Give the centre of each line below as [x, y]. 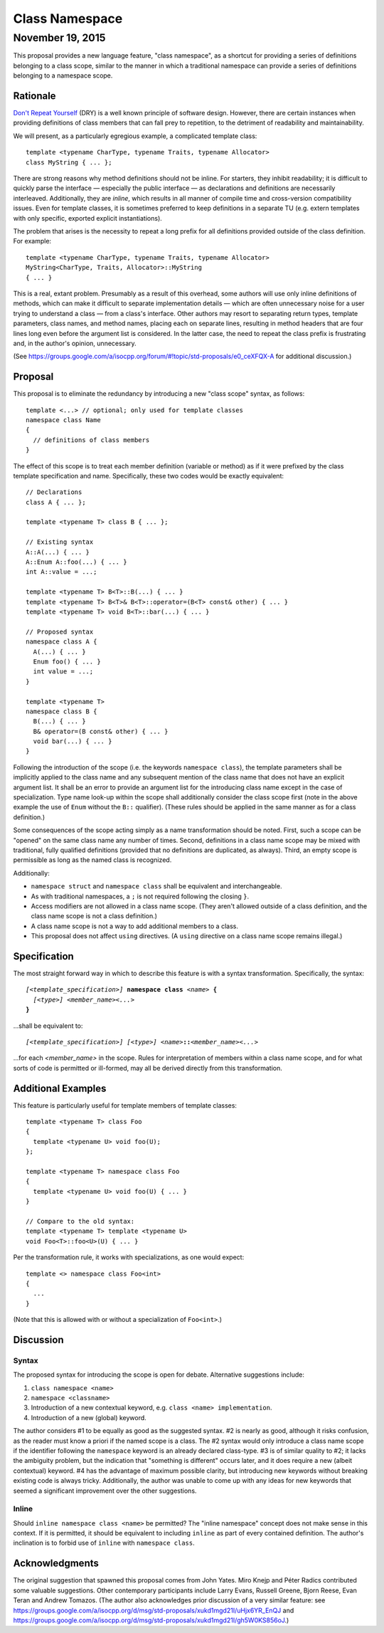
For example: [32, 241]
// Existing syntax [60, 542]
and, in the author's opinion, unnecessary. [75, 343]
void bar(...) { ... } [73, 741]
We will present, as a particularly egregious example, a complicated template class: [135, 136]
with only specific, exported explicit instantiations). [88, 218]
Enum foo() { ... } [67, 661]
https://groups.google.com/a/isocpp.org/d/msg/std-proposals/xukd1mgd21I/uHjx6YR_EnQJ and [154, 1610]
